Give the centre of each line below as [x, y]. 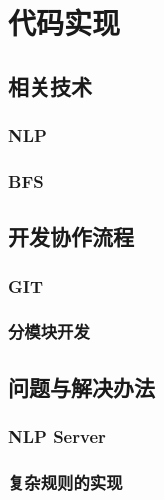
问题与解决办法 [81, 386]
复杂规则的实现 [65, 481]
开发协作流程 [71, 236]
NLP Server [57, 436]
